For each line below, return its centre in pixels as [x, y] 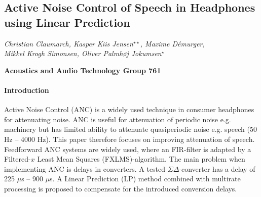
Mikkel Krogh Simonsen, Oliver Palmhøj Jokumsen [83, 53]
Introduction [27, 90]
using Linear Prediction [67, 22]
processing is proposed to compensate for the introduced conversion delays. [121, 188]
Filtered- [17, 159]
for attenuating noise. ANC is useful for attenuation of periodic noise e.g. [118, 119]
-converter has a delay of [217, 168]
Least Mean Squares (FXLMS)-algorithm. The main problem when [141, 159]
